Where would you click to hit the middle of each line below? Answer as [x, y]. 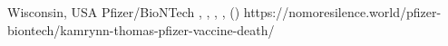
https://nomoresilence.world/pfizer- [342, 12]
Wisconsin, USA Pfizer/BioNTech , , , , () [124, 12]
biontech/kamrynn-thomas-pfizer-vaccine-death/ [141, 29]
